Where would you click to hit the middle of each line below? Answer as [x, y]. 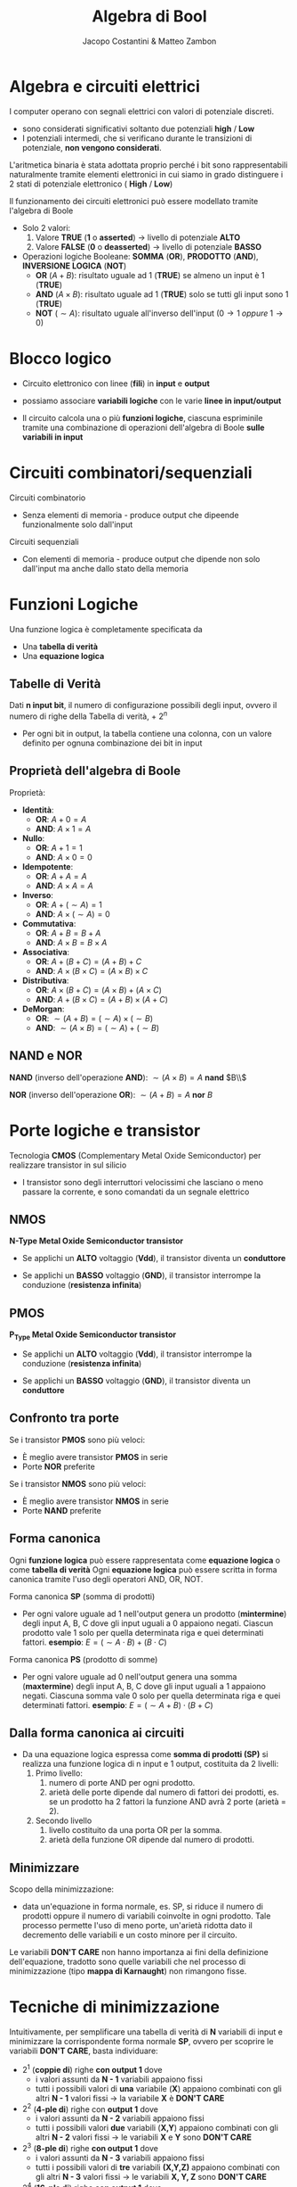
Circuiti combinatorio [48, 498]
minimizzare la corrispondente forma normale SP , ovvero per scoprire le [141, 2042]
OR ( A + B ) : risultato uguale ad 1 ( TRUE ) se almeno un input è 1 [150, 275]
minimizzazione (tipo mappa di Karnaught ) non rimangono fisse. [128, 1971]
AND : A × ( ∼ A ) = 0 [73, 914]
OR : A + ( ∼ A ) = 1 [68, 904]
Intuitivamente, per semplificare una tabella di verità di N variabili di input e [146, 2032]
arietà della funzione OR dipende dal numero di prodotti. [152, 1840]
